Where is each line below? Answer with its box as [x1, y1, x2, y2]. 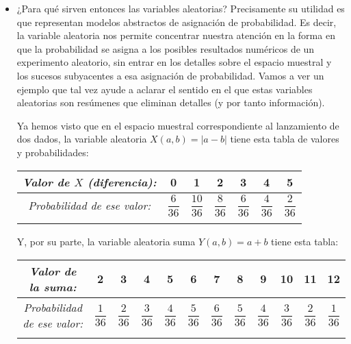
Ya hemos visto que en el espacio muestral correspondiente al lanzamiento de [16, 118, 339, 132]
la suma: [29, 278, 77, 295]
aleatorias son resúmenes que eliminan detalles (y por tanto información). [16, 95, 325, 110]
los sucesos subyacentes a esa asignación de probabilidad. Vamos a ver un [16, 68, 324, 82]
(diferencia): [88, 173, 157, 190]
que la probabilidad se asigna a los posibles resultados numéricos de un [16, 41, 315, 56]
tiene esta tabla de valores [230, 132, 339, 146]
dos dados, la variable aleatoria [16, 132, 147, 146]
